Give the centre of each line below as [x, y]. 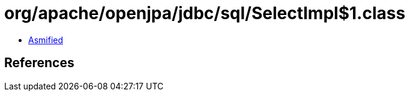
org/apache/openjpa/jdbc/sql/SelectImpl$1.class [205, 13]
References [39, 63]
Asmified [46, 40]
